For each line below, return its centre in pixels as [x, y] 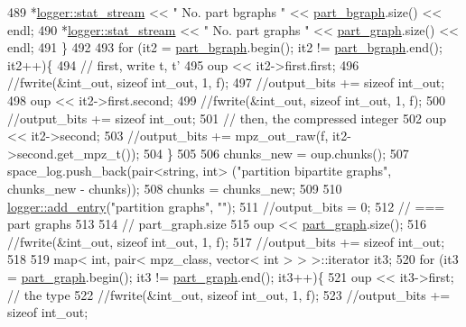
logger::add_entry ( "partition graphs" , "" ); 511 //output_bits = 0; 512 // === [226, 206]
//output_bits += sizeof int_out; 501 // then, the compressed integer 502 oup [227, 118]
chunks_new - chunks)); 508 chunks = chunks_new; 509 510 [175, 188]
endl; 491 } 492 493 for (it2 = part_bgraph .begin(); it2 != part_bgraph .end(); [225, 47]
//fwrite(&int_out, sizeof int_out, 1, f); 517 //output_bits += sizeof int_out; [226, 241]
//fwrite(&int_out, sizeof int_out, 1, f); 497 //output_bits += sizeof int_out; [226, 82]
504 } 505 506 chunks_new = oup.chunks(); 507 [276, 153]
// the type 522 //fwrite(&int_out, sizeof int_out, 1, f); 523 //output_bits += [229, 294]
